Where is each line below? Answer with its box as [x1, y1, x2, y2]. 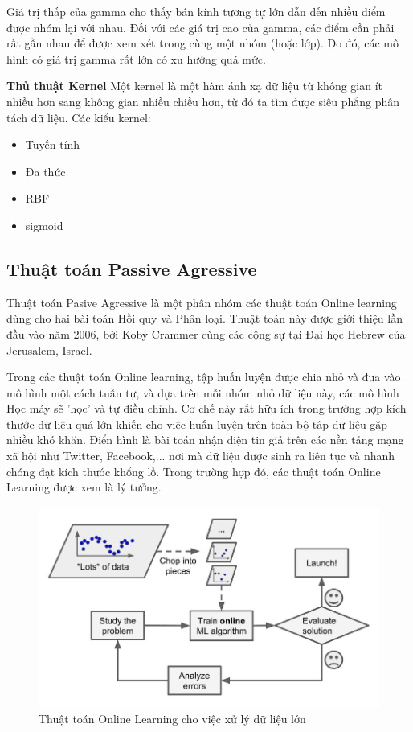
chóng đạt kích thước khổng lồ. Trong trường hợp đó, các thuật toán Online [6, 463, 381, 479]
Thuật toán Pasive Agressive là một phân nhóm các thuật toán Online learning [6, 294, 397, 310]
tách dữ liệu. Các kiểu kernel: [6, 109, 151, 125]
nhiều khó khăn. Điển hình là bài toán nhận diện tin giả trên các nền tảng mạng [6, 431, 404, 448]
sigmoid [25, 216, 63, 233]
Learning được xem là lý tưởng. [6, 479, 162, 496]
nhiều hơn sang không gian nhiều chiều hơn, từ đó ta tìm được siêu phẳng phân [6, 93, 400, 109]
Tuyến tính [25, 136, 80, 153]
